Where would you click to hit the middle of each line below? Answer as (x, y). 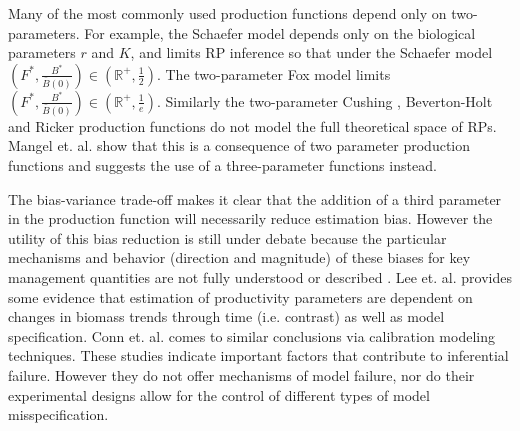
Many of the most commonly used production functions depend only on (227, 13)
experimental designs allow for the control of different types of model (219, 394)
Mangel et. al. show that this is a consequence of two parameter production (239, 145)
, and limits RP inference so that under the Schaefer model (311, 52)
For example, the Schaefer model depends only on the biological (280, 32)
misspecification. (58, 414)
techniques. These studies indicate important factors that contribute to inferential (258, 355)
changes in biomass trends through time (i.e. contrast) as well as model (226, 316)
